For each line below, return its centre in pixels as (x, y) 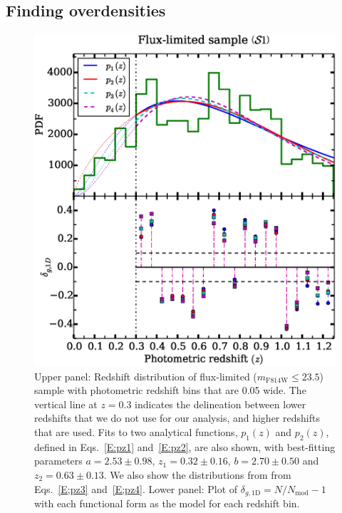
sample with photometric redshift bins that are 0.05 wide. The (170, 390)
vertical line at (66, 404)
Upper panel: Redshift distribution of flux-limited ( (146, 376)
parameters (58, 461)
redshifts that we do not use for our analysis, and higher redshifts (177, 418)
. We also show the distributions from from (197, 475)
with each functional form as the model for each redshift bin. (167, 503)
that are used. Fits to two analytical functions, (136, 432)
